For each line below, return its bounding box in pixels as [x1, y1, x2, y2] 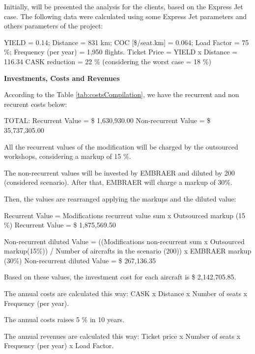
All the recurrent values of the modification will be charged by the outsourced [4, 141, 238, 152]
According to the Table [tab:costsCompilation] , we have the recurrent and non [4, 89, 239, 100]
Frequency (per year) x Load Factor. [4, 340, 114, 351]
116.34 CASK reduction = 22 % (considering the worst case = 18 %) [4, 56, 211, 66]
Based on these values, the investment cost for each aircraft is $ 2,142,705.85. [4, 272, 236, 282]
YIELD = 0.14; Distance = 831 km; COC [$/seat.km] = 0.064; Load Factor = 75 [4, 37, 249, 47]
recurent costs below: [4, 99, 67, 109]
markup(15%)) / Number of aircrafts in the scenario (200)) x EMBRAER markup [4, 246, 252, 256]
